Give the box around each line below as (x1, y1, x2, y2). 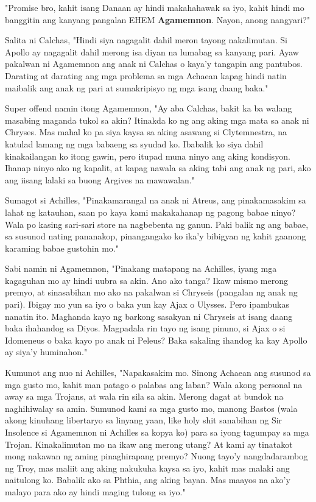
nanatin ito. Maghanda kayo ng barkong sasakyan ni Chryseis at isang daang (5, 309, 293, 322)
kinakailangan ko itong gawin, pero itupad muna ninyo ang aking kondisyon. (5, 149, 290, 162)
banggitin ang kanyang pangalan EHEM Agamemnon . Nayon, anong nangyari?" (5, 13, 311, 26)
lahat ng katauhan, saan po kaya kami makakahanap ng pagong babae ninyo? (5, 205, 296, 218)
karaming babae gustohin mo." (5, 241, 119, 254)
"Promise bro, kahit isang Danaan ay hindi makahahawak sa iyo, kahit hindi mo (5, 1, 304, 13)
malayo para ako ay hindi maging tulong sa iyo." (5, 485, 186, 498)
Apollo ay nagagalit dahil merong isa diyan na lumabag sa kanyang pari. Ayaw (5, 45, 299, 58)
